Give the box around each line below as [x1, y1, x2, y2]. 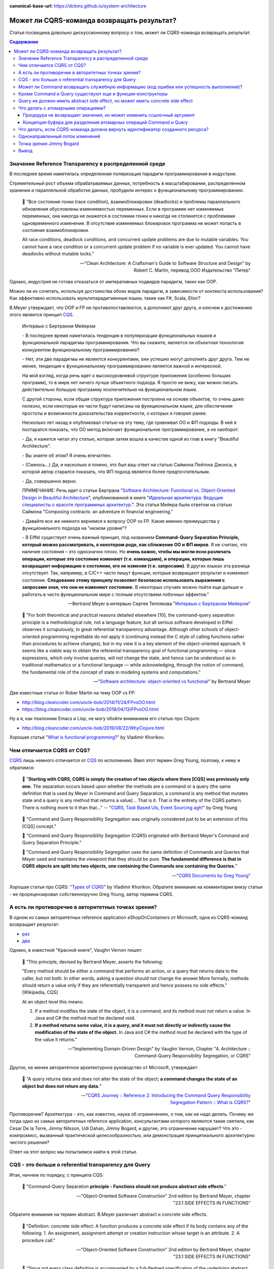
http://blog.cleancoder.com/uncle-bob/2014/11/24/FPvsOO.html [22, 699, 156, 705]
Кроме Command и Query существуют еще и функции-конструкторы [18, 91, 168, 97]
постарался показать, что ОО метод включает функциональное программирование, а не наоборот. [22, 426, 239, 432]
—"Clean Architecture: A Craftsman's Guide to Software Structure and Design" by [79, 260, 251, 266]
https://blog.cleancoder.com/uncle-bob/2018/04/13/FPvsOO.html [22, 706, 159, 713]
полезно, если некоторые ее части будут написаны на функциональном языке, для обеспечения [22, 403, 233, 409]
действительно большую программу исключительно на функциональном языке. [22, 386, 198, 393]
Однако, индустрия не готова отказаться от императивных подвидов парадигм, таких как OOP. [9, 279, 218, 285]
